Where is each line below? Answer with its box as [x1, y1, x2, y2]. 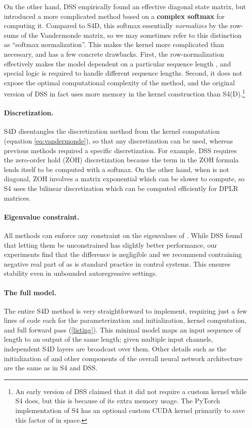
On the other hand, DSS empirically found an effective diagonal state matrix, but [4, 1, 246, 11]
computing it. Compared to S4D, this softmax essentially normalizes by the [4, 20, 228, 31]
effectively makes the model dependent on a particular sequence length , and [4, 58, 231, 68]
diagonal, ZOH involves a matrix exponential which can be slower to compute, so [4, 174, 245, 184]
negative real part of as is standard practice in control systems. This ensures [4, 258, 231, 269]
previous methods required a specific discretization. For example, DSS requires [4, 145, 237, 155]
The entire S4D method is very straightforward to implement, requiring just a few [4, 305, 247, 316]
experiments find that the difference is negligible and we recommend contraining [4, 249, 242, 259]
